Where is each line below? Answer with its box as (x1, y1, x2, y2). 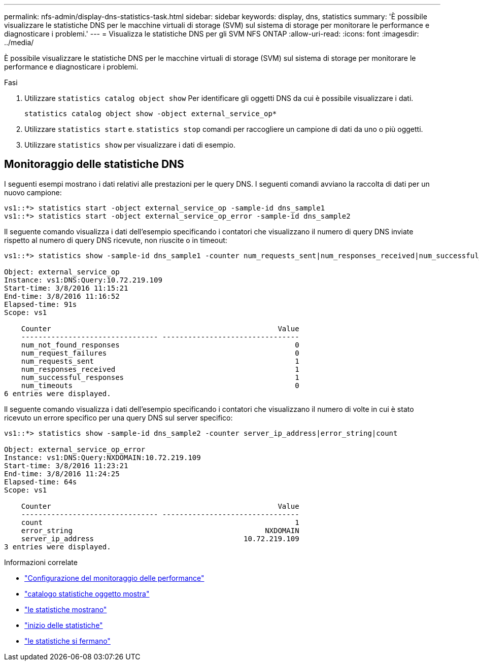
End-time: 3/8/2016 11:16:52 (4, 292, 120, 300)
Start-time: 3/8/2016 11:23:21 (4, 461, 128, 470)
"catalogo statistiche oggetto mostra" (24, 589, 150, 598)
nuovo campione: (4, 188, 62, 197)
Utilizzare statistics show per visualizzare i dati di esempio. (24, 141, 235, 149)
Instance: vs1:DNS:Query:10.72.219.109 (4, 275, 162, 284)
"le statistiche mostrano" (24, 605, 107, 614)
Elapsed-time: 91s (4, 300, 77, 308)
